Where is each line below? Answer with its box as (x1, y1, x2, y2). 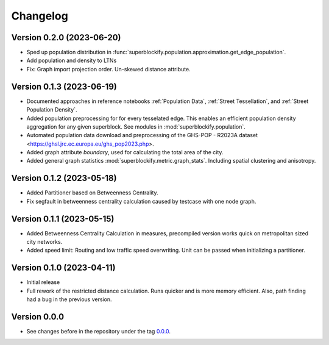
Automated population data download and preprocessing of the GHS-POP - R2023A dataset (26, 132, 258, 139)
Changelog (11, 9, 68, 23)
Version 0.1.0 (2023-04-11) (11, 263, 116, 273)
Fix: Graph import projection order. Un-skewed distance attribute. (26, 65, 191, 73)
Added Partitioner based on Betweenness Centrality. (26, 189, 158, 196)
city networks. (26, 238, 63, 246)
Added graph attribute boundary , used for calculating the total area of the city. (26, 149, 224, 156)
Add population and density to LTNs (26, 57, 117, 64)
